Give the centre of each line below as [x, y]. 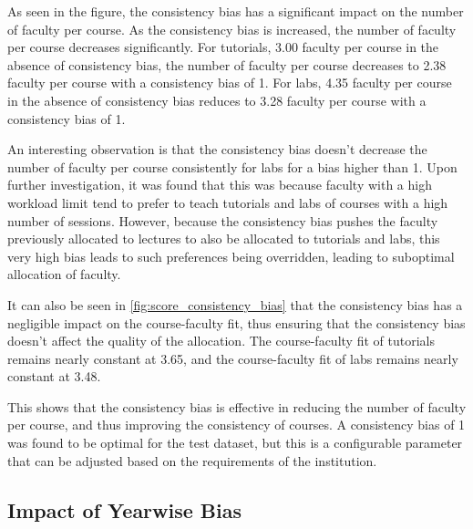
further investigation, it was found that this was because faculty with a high [220, 185]
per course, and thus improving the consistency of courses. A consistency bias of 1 [236, 425]
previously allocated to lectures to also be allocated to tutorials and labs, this [224, 239]
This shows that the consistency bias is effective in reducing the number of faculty [237, 406]
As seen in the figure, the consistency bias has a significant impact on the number [236, 11]
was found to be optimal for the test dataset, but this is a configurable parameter [235, 443]
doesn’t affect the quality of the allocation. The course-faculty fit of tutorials [221, 341]
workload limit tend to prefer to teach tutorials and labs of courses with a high [228, 202]
